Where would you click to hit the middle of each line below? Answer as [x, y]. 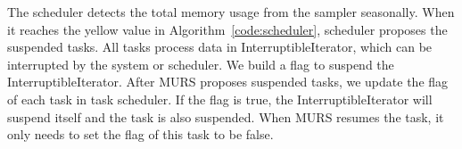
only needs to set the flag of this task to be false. [140, 134]
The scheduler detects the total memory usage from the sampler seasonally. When [231, 12]
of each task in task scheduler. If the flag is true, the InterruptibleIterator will [220, 99]
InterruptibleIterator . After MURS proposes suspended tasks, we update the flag [228, 82]
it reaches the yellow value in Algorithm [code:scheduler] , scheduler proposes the [227, 29]
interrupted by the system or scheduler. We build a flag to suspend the [201, 64]
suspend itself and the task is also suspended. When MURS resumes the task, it [226, 116]
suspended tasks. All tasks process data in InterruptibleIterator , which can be [220, 47]
